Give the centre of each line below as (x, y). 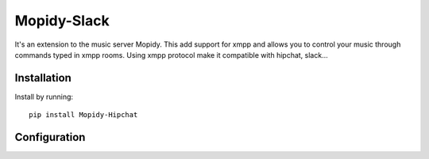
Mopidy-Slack (62, 21)
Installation (43, 78)
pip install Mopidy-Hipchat (83, 115)
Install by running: (44, 97)
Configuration (50, 137)
